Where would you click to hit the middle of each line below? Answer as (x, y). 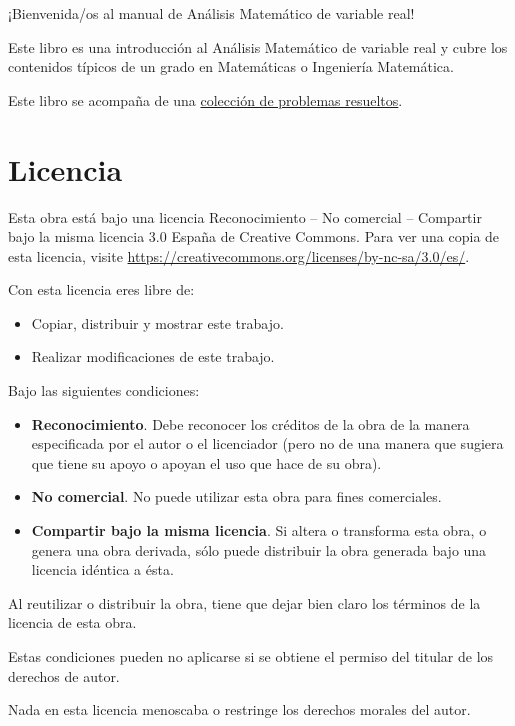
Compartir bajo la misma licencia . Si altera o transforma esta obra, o (259, 530)
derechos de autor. (64, 675)
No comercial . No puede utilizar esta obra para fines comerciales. (236, 496)
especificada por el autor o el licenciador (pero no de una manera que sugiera (267, 443)
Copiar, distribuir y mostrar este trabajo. (157, 322)
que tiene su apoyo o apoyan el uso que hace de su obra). (206, 462)
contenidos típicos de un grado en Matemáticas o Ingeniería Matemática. (231, 66)
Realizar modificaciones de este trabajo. (153, 356)
